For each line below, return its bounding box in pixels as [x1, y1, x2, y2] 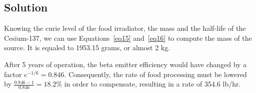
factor [4, 69, 22, 79]
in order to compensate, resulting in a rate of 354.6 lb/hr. [64, 79, 241, 89]
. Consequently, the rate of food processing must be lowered [64, 69, 247, 79]
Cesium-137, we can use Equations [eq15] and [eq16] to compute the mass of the [4, 32, 252, 43]
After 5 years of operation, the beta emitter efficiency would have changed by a [4, 59, 247, 69]
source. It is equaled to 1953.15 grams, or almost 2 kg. [4, 42, 170, 53]
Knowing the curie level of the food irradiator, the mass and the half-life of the [4, 23, 246, 33]
